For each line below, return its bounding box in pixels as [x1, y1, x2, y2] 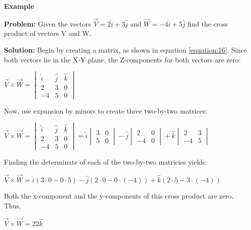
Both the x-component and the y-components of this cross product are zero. [4, 191, 234, 201]
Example [4, 1, 35, 11]
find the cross [187, 18, 228, 29]
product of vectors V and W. [4, 28, 91, 38]
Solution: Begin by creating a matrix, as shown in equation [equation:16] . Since [4, 45, 247, 55]
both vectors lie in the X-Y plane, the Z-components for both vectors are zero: [4, 54, 241, 64]
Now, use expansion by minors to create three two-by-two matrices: [4, 105, 208, 115]
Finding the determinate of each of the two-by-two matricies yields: [4, 156, 208, 167]
